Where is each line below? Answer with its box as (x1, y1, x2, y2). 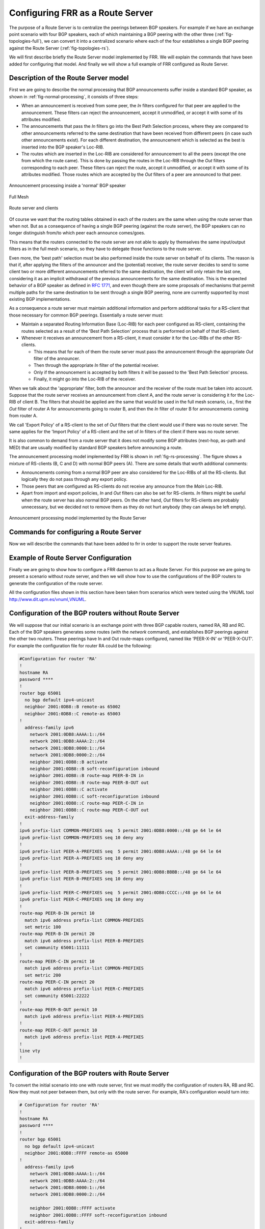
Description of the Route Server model (9, 74, 129, 82)
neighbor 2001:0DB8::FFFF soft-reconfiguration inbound (29, 1212, 167, 1218)
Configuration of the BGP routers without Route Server (9, 609, 180, 617)
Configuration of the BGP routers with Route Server (9, 1069, 169, 1078)
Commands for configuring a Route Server (9, 528, 142, 536)
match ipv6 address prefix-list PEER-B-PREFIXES (25, 938, 144, 943)
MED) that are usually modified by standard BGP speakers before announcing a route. (9, 444, 183, 450)
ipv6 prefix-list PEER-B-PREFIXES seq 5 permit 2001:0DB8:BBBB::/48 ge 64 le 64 (19, 869, 222, 875)
